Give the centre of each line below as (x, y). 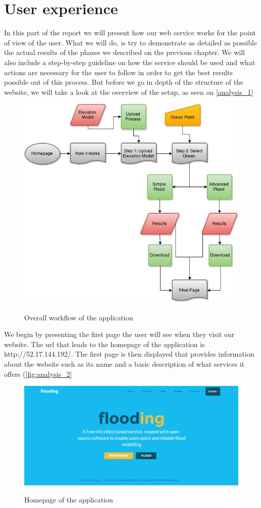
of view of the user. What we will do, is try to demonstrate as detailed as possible (131, 42)
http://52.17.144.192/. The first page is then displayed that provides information (129, 354)
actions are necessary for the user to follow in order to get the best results (119, 72)
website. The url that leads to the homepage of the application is (105, 344)
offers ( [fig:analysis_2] (38, 374)
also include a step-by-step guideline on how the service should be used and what (130, 62)
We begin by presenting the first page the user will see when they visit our (119, 334)
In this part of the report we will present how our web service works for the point (130, 33)
